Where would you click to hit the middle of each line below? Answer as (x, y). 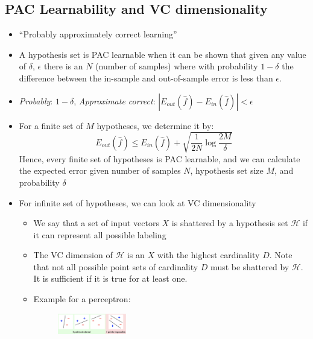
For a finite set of (51, 125)
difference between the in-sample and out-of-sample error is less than (146, 78)
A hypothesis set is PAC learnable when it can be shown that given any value (163, 54)
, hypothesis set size (227, 170)
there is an (63, 66)
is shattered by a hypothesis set (230, 223)
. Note (281, 255)
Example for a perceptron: (82, 299)
